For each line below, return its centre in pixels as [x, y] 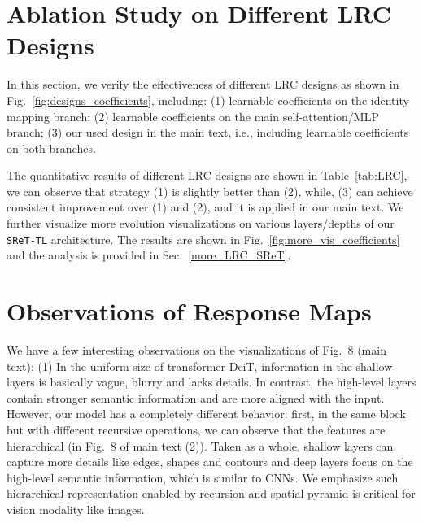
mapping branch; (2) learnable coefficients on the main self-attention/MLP [193, 116]
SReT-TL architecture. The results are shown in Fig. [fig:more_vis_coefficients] [203, 239]
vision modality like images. [76, 509]
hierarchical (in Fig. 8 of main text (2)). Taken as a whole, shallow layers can [200, 445]
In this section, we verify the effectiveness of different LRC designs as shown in [203, 84]
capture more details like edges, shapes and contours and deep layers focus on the [210, 462]
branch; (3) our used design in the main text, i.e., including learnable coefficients [208, 132]
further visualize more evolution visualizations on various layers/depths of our [201, 223]
